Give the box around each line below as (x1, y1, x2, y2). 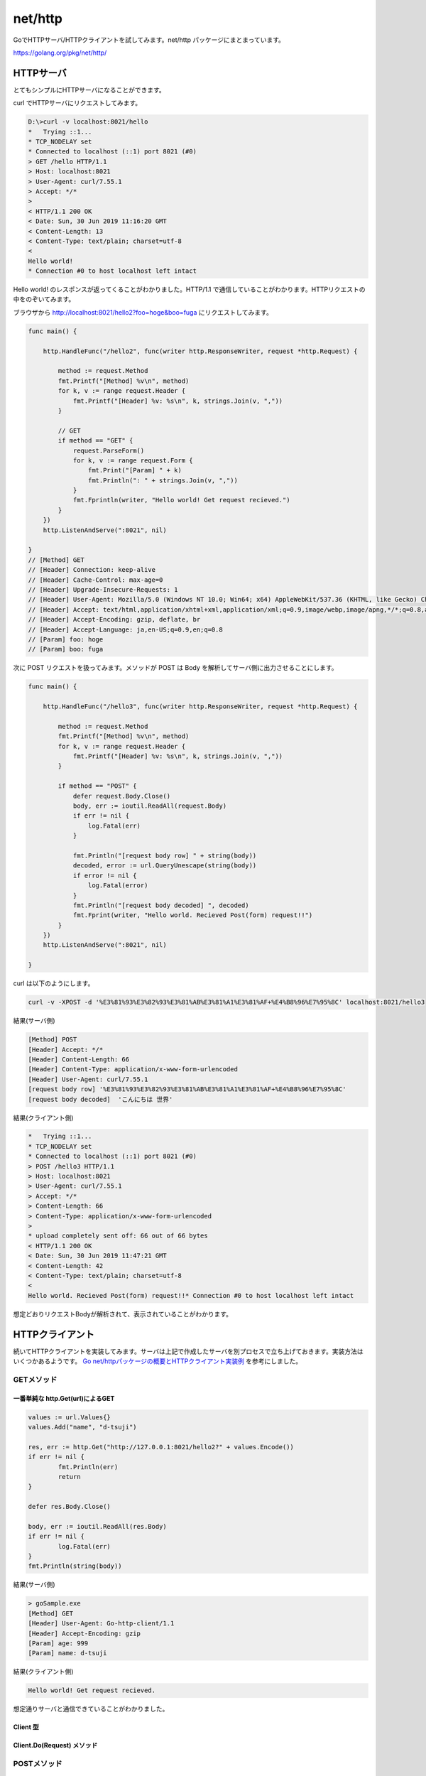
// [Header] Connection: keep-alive (28, 565, 156, 574)
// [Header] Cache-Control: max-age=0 (28, 575, 163, 584)
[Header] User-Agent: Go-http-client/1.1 (28, 1620, 175, 1628)
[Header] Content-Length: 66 (28, 1055, 130, 1063)
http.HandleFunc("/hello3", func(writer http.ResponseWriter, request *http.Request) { (43, 703, 358, 710)
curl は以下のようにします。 (13, 979, 94, 987)
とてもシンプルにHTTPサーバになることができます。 (13, 85, 166, 94)
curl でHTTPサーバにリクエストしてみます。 (13, 99, 142, 107)
